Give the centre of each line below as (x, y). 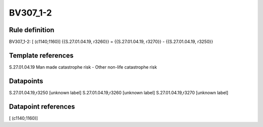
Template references (41, 55)
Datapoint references (42, 106)
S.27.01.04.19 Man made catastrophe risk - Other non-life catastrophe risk (83, 67)
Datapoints (26, 81)
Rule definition (32, 30)
